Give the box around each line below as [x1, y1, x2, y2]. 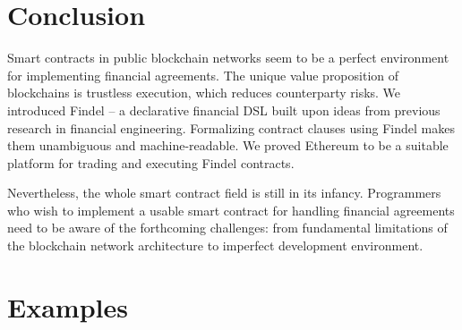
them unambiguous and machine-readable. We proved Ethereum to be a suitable [7, 136, 449, 155]
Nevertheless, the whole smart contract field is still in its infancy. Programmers [7, 183, 441, 202]
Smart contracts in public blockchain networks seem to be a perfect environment [7, 48, 449, 67]
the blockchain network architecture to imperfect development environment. [7, 236, 423, 255]
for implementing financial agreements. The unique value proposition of [7, 65, 399, 84]
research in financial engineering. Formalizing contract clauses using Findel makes [7, 118, 455, 137]
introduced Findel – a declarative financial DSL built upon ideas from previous [7, 100, 441, 119]
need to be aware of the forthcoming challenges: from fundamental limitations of [7, 218, 448, 237]
